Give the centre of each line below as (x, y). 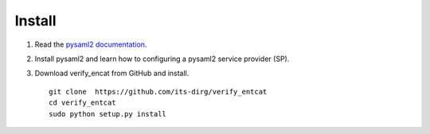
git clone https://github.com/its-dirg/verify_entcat (158, 92)
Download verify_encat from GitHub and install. (112, 73)
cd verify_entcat (82, 103)
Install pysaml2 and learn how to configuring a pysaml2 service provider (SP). (162, 59)
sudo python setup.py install (108, 114)
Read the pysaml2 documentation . (91, 44)
